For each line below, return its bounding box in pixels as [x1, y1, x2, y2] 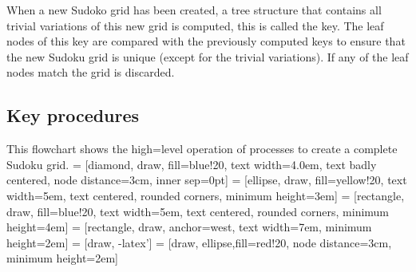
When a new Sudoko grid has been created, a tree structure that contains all [6, 2, 382, 18]
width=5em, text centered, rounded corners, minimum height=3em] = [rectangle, [6, 187, 405, 203]
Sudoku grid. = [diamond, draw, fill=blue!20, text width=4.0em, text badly [6, 156, 377, 172]
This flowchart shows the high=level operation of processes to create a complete [6, 140, 398, 157]
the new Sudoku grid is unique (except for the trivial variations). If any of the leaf [6, 48, 409, 65]
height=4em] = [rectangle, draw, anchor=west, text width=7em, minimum [6, 219, 372, 235]
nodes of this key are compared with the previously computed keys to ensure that [6, 33, 406, 49]
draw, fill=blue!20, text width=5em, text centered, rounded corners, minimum [6, 203, 390, 219]
